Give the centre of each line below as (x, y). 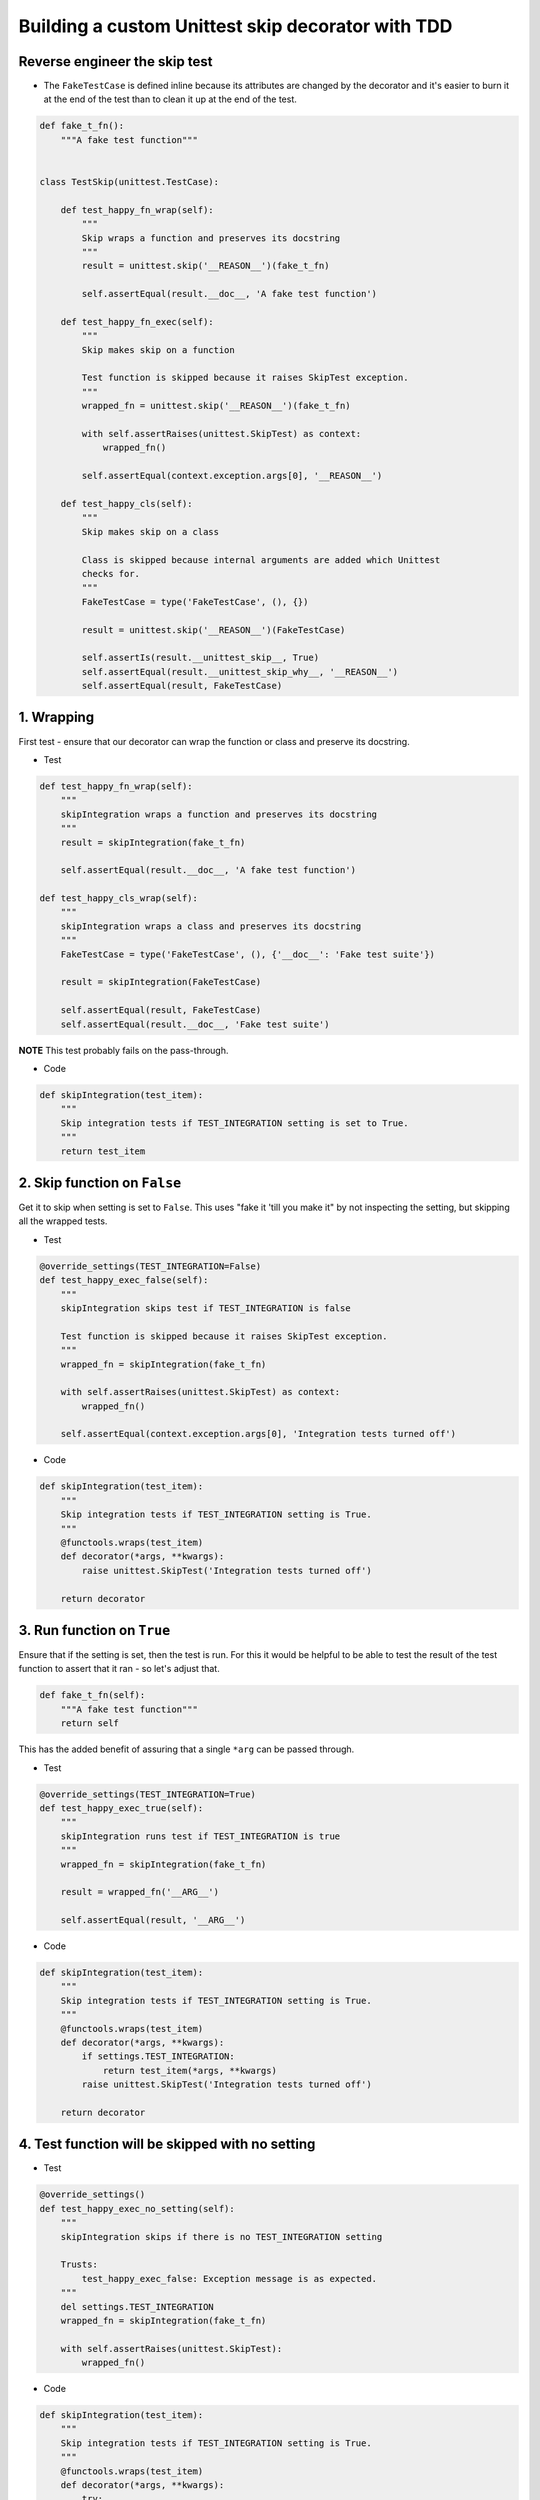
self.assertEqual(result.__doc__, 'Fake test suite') (195, 1024)
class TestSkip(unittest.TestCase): (129, 181)
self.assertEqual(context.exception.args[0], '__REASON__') (232, 476)
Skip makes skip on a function (158, 349)
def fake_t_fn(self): (92, 1695)
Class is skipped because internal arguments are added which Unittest (261, 559)
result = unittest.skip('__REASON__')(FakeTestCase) (213, 629)
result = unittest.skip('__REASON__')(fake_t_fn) (205, 266)
